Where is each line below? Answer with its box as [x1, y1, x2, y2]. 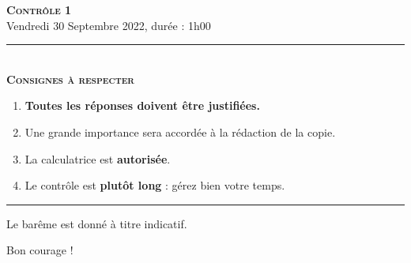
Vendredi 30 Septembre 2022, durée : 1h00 [6, 17, 211, 33]
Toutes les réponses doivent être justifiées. [25, 97, 260, 114]
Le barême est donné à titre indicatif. [6, 215, 187, 231]
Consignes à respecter [6, 70, 134, 87]
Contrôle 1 [6, 2, 72, 17]
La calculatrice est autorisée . [25, 150, 171, 167]
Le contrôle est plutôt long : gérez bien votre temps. [25, 177, 285, 193]
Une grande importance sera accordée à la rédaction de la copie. [25, 123, 336, 140]
